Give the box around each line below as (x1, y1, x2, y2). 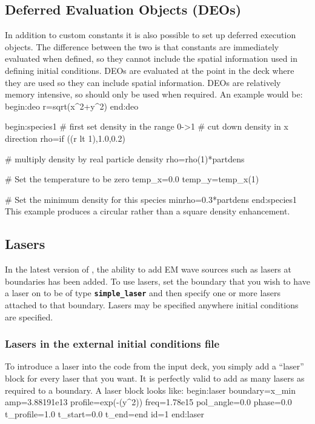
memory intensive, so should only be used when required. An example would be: (5, 88, 303, 101)
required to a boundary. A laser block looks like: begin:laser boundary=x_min (5, 383, 296, 396)
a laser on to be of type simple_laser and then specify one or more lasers (5, 287, 281, 299)
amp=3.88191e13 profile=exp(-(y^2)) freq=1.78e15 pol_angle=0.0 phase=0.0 (5, 396, 292, 408)
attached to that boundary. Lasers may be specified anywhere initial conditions (5, 298, 299, 311)
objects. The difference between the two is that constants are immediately (5, 40, 279, 53)
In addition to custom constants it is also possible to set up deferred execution (5, 28, 296, 41)
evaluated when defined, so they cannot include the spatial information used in (5, 52, 297, 65)
